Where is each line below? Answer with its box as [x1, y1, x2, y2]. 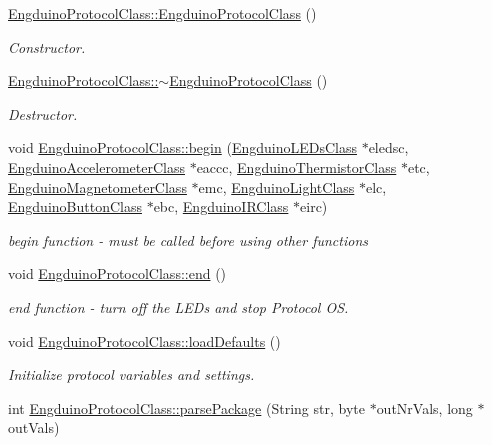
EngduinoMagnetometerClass [8, 176, 187, 197]
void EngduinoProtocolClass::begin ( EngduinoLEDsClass [8, 137, 357, 158]
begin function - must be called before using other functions [8, 229, 369, 250]
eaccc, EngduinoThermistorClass [196, 156, 397, 177]
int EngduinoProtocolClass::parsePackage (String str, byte [8, 397, 365, 418]
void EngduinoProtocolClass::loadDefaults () [8, 330, 281, 351]
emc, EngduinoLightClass [198, 176, 355, 197]
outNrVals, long [376, 397, 473, 418]
